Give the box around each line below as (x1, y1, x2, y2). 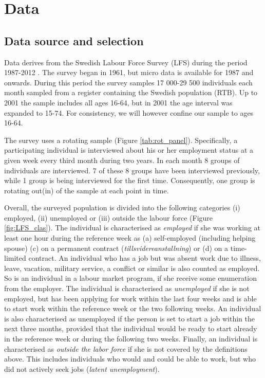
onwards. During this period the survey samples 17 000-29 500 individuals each (4, 77, 253, 87)
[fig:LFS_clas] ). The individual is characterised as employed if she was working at (4, 222, 260, 233)
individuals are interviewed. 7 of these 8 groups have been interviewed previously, (4, 165, 260, 175)
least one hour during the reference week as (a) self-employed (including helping (4, 232, 256, 243)
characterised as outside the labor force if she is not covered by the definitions (4, 343, 248, 354)
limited (4, 253, 26, 263)
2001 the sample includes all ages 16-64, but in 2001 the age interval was (4, 97, 233, 107)
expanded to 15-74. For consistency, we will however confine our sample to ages (4, 107, 254, 118)
